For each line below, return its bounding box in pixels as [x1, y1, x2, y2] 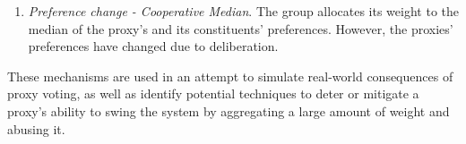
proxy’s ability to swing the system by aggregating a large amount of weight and [7, 101, 450, 120]
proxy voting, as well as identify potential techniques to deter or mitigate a [7, 84, 419, 103]
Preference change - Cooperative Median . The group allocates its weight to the [28, 2, 459, 20]
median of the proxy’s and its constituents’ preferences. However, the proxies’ [28, 19, 453, 38]
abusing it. [7, 119, 65, 138]
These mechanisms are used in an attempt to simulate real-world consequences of [7, 66, 453, 85]
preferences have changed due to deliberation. [28, 37, 279, 55]
